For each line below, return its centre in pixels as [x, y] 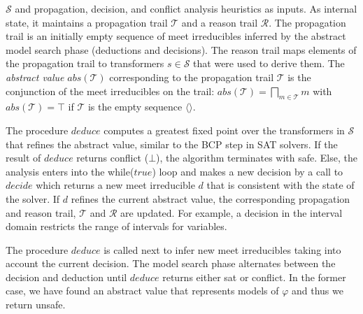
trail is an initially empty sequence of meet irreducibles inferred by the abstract [176, 36]
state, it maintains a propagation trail [87, 22]
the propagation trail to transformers [85, 63]
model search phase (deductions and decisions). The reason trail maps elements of [181, 49]
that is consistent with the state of [280, 185]
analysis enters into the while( [70, 171]
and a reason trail [220, 22]
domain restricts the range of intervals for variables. [116, 226]
